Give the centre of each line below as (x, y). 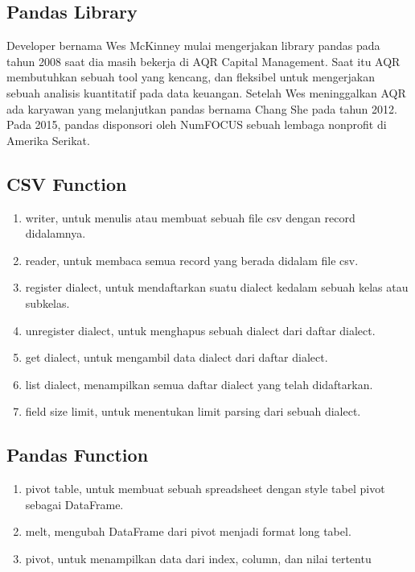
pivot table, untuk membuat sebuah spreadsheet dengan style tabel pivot (205, 489)
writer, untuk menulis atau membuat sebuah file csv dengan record (190, 217)
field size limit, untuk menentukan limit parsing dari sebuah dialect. (193, 411)
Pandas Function (78, 455)
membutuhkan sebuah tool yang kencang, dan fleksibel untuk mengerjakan (191, 77)
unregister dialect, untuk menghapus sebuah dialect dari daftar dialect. (200, 330)
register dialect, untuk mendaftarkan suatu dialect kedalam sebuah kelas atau (217, 287)
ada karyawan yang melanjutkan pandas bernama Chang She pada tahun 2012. (202, 108)
